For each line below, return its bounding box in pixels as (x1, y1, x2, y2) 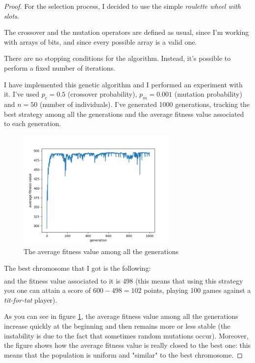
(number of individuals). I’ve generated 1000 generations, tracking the (39, 99, 250, 109)
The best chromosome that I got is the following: (4, 262, 151, 273)
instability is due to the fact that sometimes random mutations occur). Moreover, (4, 330, 249, 340)
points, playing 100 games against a (144, 285, 251, 295)
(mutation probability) (174, 89, 242, 99)
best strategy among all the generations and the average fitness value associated (4, 108, 244, 119)
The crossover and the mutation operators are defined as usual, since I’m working (4, 27, 249, 37)
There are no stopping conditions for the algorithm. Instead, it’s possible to (4, 53, 231, 63)
